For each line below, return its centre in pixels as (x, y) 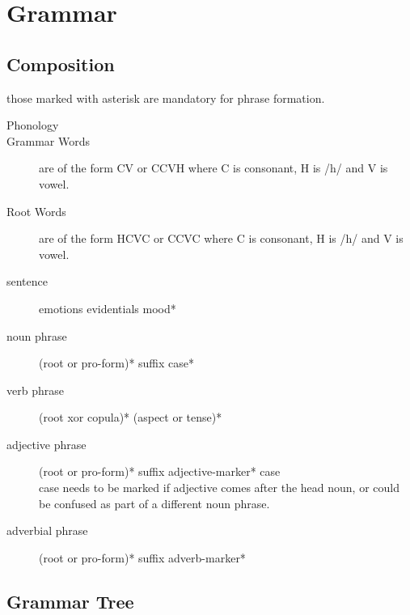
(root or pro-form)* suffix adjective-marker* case (160, 471)
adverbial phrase (47, 530)
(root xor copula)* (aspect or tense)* (131, 417)
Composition (61, 64)
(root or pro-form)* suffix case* (117, 363)
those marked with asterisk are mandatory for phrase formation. (166, 98)
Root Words (36, 211)
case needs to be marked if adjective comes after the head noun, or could (219, 488)
